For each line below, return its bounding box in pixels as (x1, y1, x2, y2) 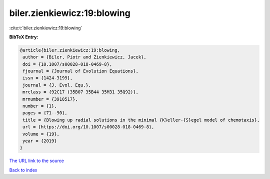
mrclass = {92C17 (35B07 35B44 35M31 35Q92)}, (22, 89, 138, 95)
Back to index (9, 167, 37, 173)
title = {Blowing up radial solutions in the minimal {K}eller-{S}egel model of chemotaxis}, (22, 117, 260, 123)
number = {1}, (22, 103, 57, 109)
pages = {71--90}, (22, 110, 67, 116)
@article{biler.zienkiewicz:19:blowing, (19, 47, 120, 53)
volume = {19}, (22, 131, 60, 137)
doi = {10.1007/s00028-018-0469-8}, (22, 61, 112, 67)
